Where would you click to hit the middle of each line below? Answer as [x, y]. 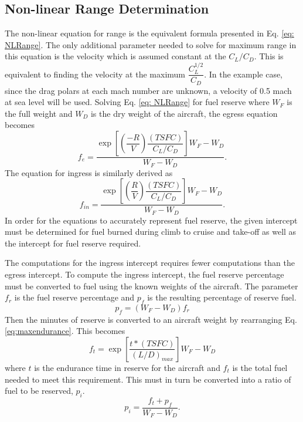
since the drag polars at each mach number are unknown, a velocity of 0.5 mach [148, 90]
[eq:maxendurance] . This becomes [65, 331]
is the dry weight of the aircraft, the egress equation [184, 113]
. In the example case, [244, 74]
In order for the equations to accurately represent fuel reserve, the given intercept [151, 220]
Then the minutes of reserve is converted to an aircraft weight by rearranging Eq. [151, 319]
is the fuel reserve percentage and [74, 297]
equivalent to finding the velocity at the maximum [95, 74]
